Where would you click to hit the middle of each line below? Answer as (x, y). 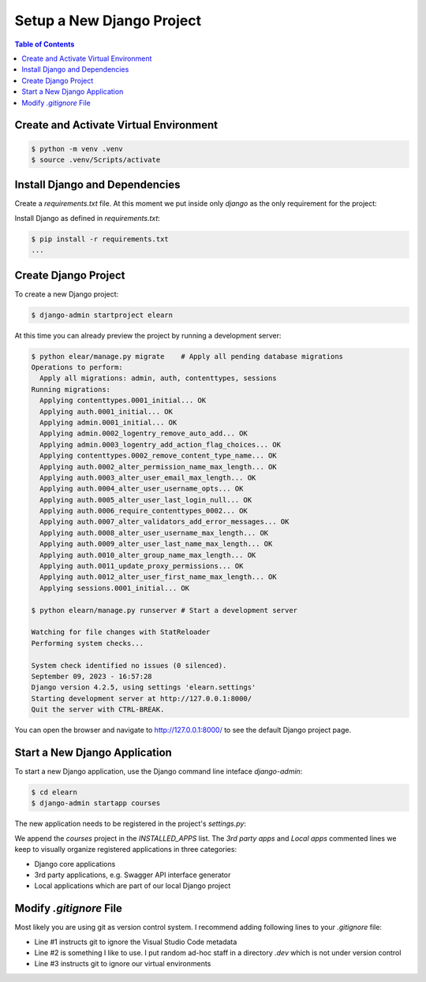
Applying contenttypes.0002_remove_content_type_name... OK (158, 456)
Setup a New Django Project (108, 21)
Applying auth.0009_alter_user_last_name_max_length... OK (156, 544)
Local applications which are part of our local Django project (133, 886)
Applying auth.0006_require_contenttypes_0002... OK (144, 511)
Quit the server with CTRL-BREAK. (98, 709)
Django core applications (75, 864)
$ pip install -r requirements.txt (100, 239)
